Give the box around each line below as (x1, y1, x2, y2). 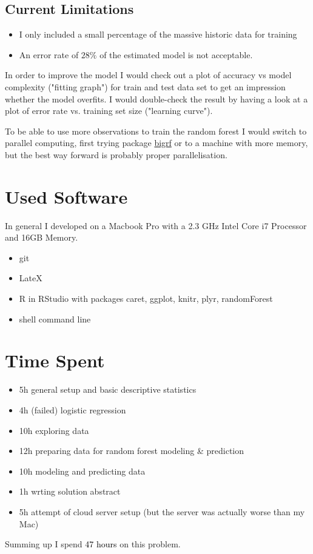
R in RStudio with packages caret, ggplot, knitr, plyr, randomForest (19, 292, 273, 305)
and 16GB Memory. (5, 231, 78, 244)
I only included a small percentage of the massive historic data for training (19, 28, 297, 41)
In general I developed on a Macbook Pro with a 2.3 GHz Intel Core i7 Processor (5, 219, 307, 232)
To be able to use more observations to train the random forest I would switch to (5, 124, 307, 137)
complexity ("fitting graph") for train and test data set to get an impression (5, 80, 286, 93)
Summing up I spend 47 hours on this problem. (5, 538, 181, 550)
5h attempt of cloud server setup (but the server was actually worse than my (19, 505, 305, 518)
